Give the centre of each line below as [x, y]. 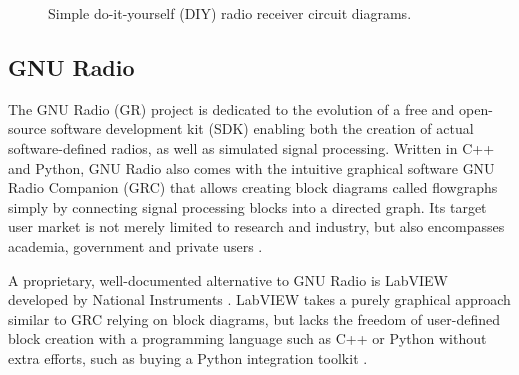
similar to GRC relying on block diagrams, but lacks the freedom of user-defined [254, 318]
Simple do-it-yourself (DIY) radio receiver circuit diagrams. [230, 13]
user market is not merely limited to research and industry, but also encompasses [256, 226]
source [27, 128]
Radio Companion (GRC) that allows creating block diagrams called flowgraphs [253, 187]
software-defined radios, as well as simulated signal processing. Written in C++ [251, 147]
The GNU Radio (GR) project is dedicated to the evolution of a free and [231, 108]
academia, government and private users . [135, 245]
